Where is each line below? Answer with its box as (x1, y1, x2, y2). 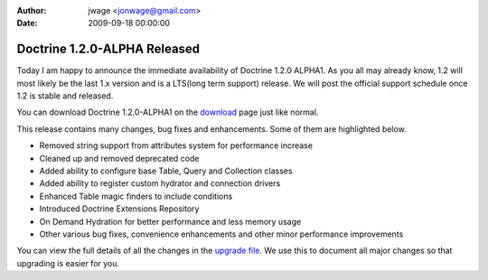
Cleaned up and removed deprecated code (39, 153, 200, 163)
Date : (16, 18, 38, 29)
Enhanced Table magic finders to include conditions (39, 191, 233, 201)
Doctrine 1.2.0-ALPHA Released (16, 42, 201, 57)
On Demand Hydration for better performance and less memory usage (39, 216, 302, 227)
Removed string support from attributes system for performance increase (39, 140, 314, 151)
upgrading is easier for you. (16, 257, 120, 268)
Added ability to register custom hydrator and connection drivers (39, 178, 281, 189)
